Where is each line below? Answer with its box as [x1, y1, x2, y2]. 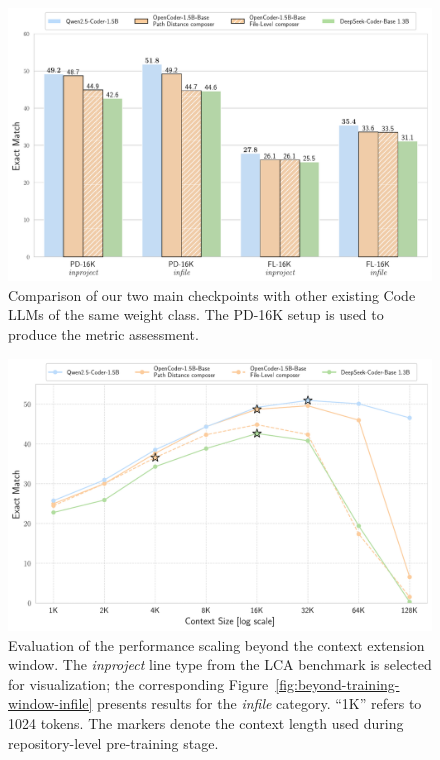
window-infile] [8, 693, 93, 714]
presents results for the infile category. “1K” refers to [97, 693, 422, 714]
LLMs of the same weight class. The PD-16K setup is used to [8, 304, 384, 325]
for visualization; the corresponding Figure [8, 673, 269, 694]
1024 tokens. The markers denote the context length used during [8, 713, 404, 734]
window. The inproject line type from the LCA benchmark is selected [8, 654, 432, 675]
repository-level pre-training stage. [8, 732, 219, 753]
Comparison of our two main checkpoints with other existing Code [8, 284, 416, 305]
